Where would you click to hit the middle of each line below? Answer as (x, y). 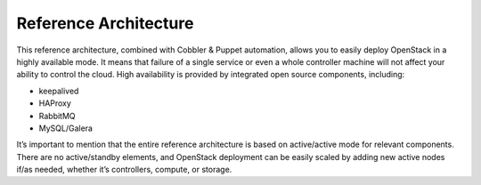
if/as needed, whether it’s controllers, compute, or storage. (124, 170)
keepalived (59, 91)
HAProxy (55, 103)
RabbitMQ (57, 116)
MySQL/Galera (66, 128)
